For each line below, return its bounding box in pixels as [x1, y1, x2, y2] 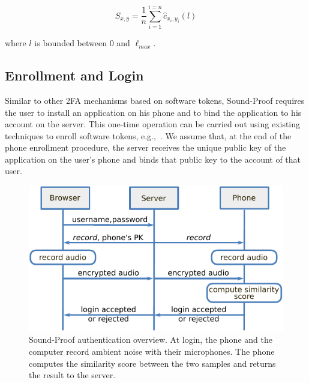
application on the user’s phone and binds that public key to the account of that [5, 152, 301, 165]
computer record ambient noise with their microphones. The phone [29, 345, 275, 358]
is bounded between [34, 37, 107, 49]
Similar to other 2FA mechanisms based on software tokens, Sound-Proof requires [5, 94, 305, 106]
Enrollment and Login [5, 66, 144, 85]
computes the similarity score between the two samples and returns [29, 357, 276, 369]
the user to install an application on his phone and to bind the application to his [5, 106, 302, 118]
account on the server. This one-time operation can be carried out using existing [5, 118, 301, 130]
